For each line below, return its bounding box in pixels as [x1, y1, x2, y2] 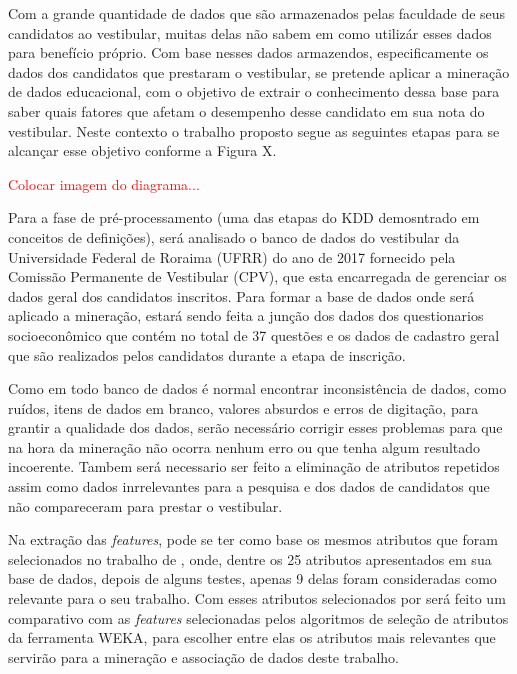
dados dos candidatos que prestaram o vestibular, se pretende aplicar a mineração [8, 61, 510, 82]
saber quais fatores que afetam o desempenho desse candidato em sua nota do [8, 100, 485, 121]
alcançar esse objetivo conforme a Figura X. [8, 140, 277, 161]
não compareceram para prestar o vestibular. [8, 495, 283, 516]
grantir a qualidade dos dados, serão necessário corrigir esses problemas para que [8, 417, 503, 438]
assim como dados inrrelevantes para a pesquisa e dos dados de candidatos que [8, 476, 490, 497]
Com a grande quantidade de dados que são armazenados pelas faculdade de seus [8, 3, 506, 23]
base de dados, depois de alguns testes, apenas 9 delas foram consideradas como [8, 568, 497, 589]
